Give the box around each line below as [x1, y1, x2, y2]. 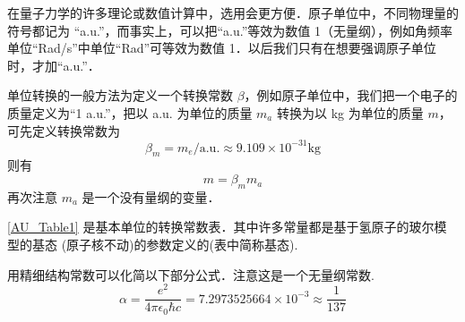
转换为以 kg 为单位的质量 [276, 103, 424, 122]
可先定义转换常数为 [7, 121, 120, 140]
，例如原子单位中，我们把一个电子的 [244, 86, 458, 105]
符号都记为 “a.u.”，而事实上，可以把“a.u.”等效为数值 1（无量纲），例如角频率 [7, 21, 452, 39]
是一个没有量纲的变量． [82, 187, 220, 206]
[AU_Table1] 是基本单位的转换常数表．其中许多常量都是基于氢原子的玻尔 [7, 217, 435, 236]
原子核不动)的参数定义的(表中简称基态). [66, 235, 298, 254]
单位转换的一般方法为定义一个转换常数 [7, 86, 233, 105]
